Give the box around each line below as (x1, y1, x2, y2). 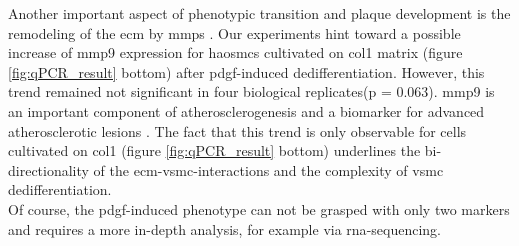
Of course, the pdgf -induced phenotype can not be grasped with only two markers (8, 198, 510, 219)
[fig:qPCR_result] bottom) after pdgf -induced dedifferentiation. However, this (8, 61, 485, 82)
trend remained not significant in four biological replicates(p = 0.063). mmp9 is (8, 81, 495, 102)
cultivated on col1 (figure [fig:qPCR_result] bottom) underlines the (8, 140, 421, 161)
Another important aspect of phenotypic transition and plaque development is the (8, 3, 511, 23)
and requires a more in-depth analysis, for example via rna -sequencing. (8, 218, 441, 239)
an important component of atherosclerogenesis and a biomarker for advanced (8, 100, 485, 121)
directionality (8, 159, 89, 180)
